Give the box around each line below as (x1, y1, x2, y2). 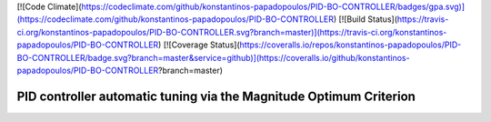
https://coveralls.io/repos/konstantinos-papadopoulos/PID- (239, 39, 462, 50)
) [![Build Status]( (333, 14, 397, 25)
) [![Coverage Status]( (157, 39, 240, 50)
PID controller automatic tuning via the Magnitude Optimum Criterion (16, 88, 416, 104)
